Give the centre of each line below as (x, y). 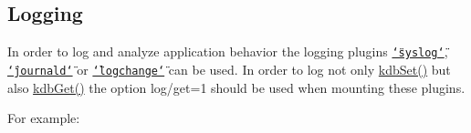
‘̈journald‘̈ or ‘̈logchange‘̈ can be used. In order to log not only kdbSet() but (229, 69)
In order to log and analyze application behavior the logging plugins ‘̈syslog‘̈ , (228, 51)
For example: (44, 118)
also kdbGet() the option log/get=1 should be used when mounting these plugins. (236, 87)
